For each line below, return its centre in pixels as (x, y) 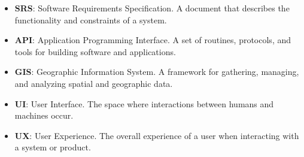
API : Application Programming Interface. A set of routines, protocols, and (153, 40)
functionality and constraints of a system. (91, 19)
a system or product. (53, 147)
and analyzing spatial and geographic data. (94, 83)
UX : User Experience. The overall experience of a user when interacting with (157, 135)
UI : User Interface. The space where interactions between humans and (144, 103)
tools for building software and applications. (95, 51)
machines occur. (44, 115)
